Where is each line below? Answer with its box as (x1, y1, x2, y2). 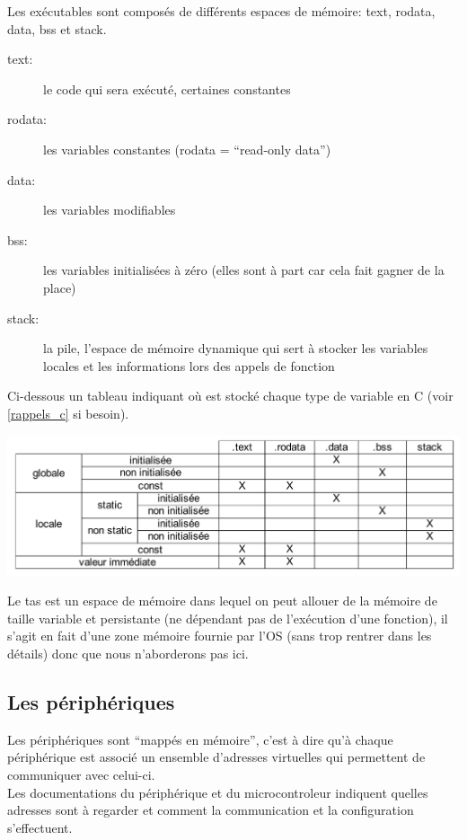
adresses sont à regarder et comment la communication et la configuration (7, 800, 414, 819)
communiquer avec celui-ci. (7, 765, 155, 784)
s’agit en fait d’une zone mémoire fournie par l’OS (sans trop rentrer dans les (7, 626, 432, 645)
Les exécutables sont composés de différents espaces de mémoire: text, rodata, (7, 2, 436, 20)
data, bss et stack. (7, 19, 107, 38)
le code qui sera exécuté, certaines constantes (43, 79, 291, 98)
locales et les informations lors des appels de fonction (43, 356, 335, 375)
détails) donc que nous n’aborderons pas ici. (7, 644, 249, 663)
